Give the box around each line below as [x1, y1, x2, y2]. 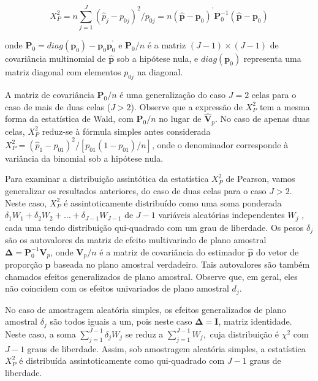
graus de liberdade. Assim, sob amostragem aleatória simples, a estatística [27, 342, 306, 355]
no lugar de [159, 112, 202, 125]
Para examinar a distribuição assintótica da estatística [5, 172, 209, 185]
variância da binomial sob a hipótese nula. [5, 151, 164, 164]
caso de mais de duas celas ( [5, 100, 111, 113]
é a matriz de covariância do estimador [99, 245, 245, 258]
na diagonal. [137, 66, 183, 78]
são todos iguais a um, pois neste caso [50, 315, 192, 328]
